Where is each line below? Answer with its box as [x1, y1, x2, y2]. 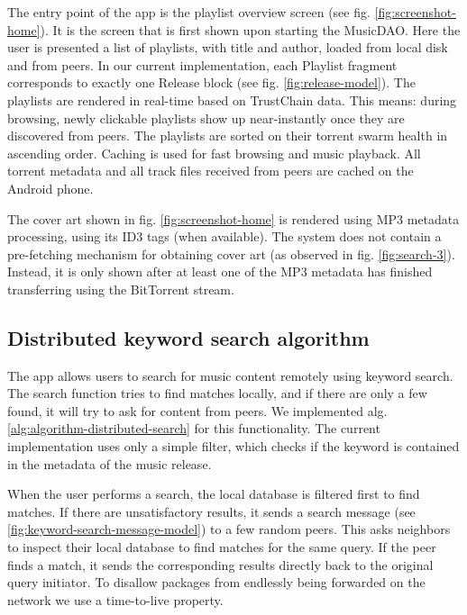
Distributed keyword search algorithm [7, 323, 370, 351]
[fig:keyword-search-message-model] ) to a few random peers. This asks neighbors [7, 520, 451, 538]
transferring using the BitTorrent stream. [7, 279, 234, 298]
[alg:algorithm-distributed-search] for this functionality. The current [7, 419, 380, 438]
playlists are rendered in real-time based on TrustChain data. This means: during [7, 90, 457, 109]
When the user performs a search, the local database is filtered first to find [7, 484, 420, 503]
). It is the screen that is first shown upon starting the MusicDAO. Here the [40, 20, 461, 39]
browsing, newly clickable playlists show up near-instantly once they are [7, 108, 405, 127]
